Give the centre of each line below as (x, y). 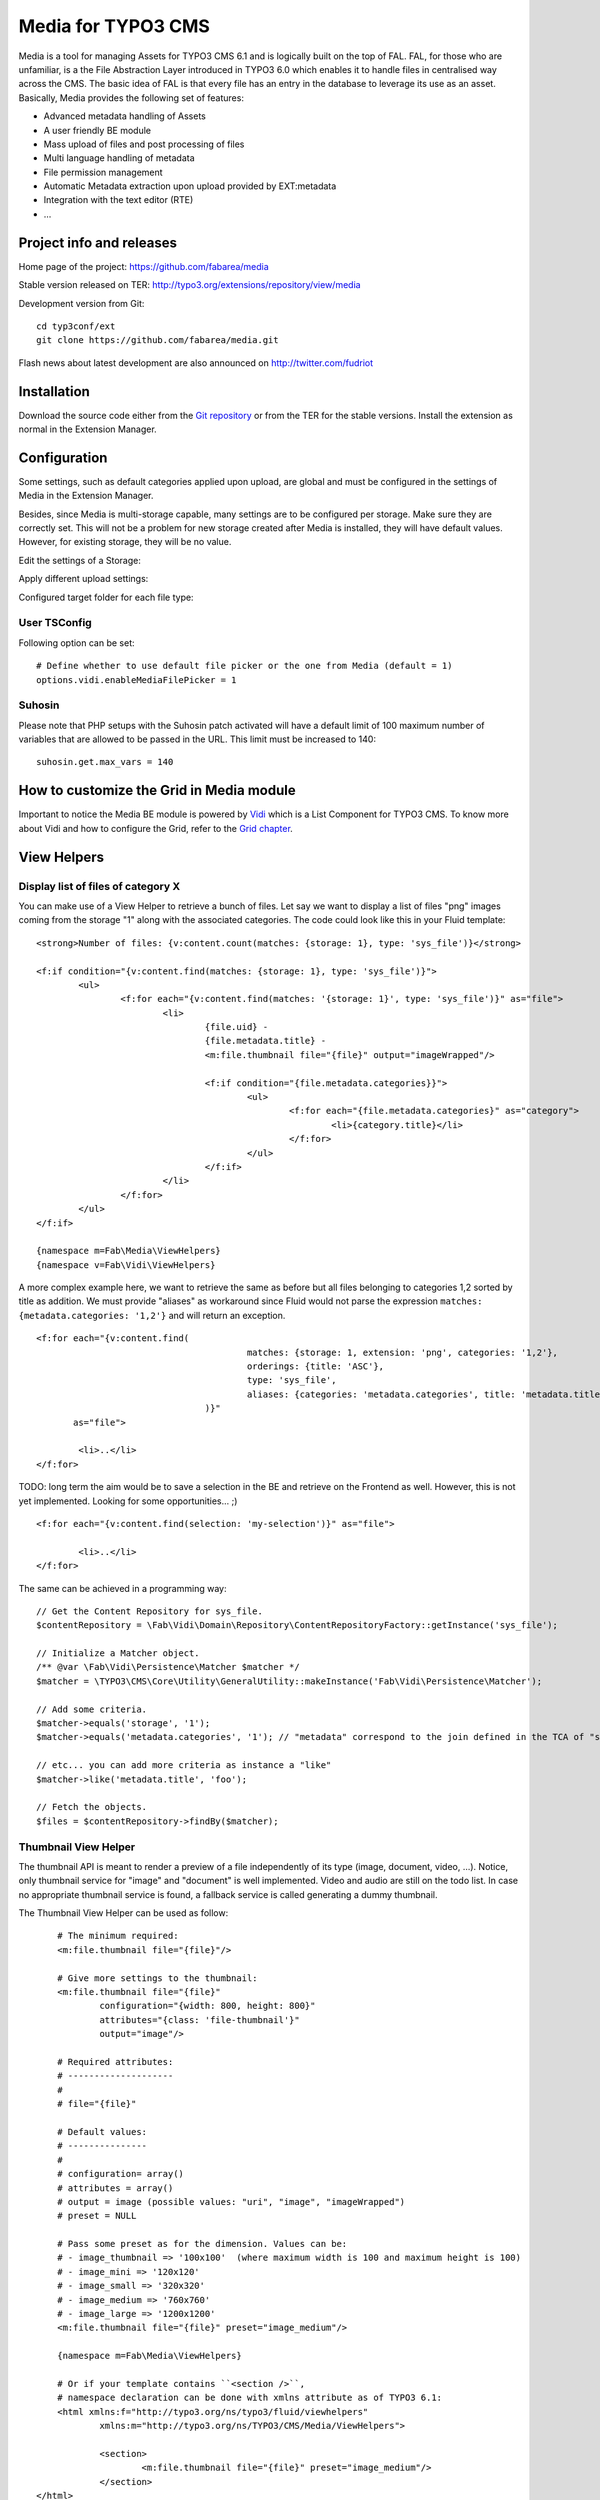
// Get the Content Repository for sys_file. (150, 1611)
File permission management (103, 172)
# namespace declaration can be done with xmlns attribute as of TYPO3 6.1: (249, 2398)
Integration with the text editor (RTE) (118, 200)
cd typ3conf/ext (76, 326)
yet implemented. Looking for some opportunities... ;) (128, 1501)
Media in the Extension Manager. (86, 496)
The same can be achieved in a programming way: (122, 1588)
